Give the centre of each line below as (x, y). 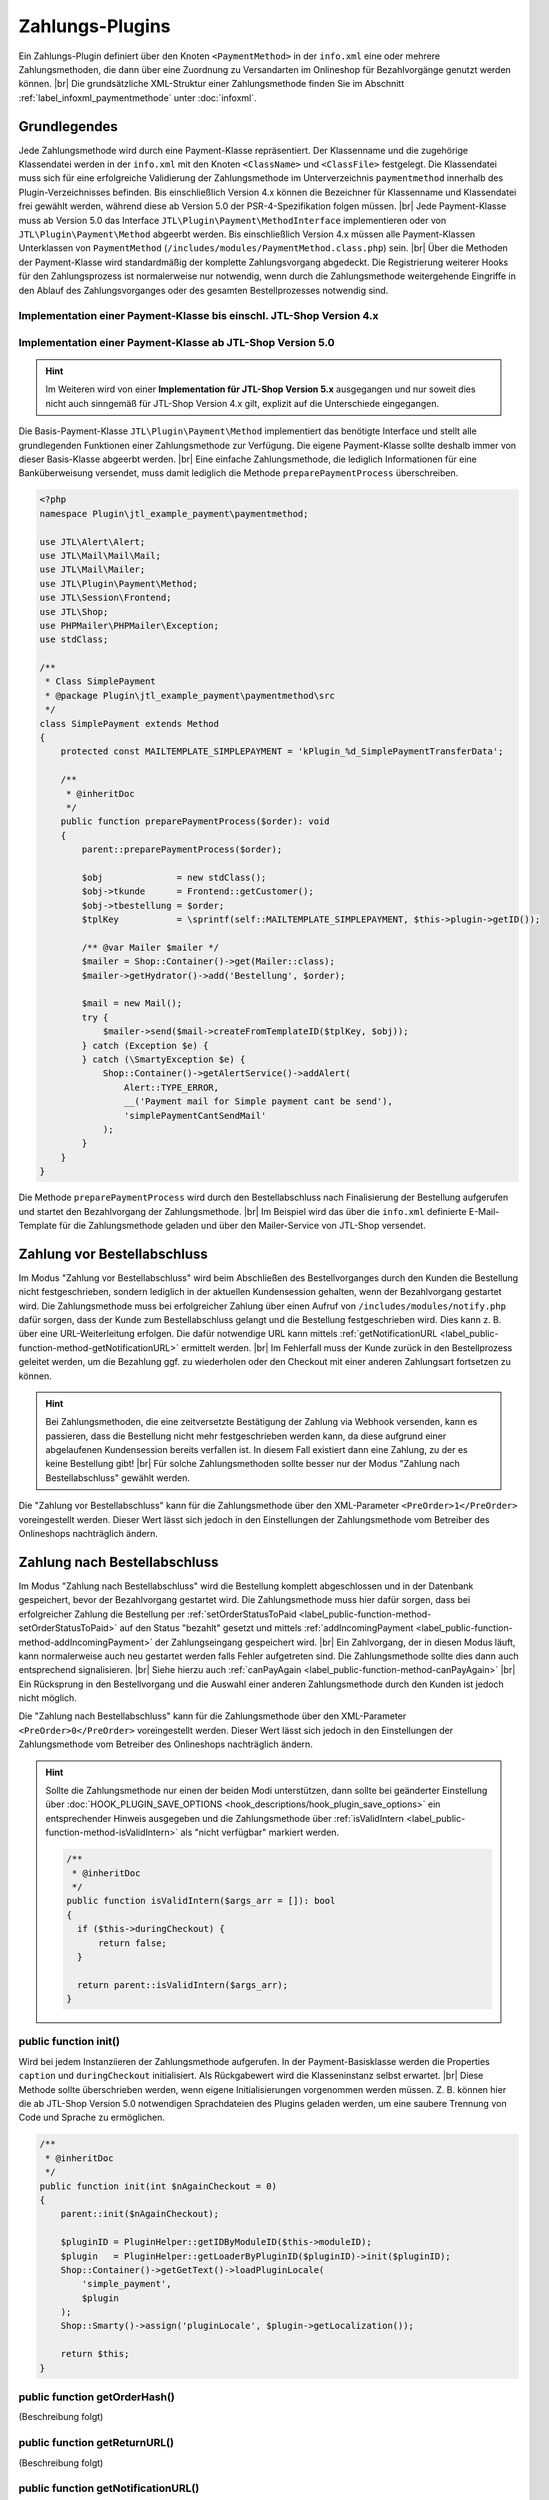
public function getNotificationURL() (109, 2488)
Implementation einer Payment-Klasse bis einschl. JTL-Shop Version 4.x (198, 316)
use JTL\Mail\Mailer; (92, 569)
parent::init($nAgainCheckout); (140, 2214)
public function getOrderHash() (96, 2397)
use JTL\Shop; (74, 611)
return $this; (95, 2354)
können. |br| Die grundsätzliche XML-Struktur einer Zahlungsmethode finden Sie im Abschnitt (211, 84)
